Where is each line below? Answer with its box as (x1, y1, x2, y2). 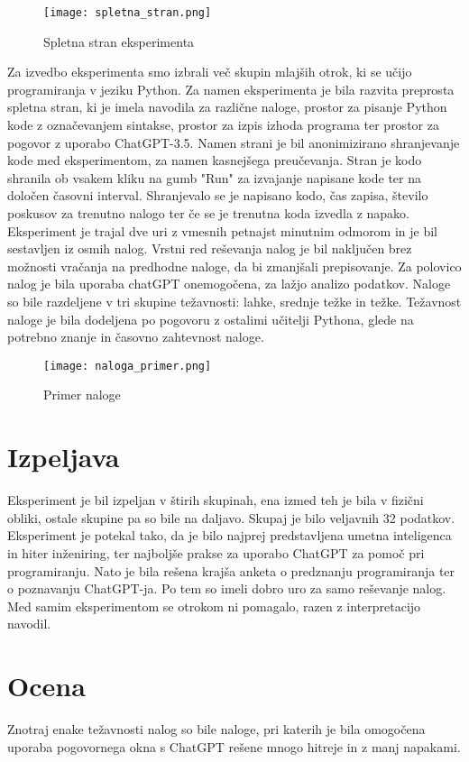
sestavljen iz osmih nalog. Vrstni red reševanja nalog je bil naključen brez (7, 239, 412, 258)
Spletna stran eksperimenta (43, 32, 195, 50)
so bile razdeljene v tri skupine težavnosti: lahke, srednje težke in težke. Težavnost (7, 291, 462, 310)
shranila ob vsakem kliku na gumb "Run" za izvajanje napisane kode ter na (7, 168, 421, 187)
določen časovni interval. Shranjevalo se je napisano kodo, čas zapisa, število (7, 186, 428, 205)
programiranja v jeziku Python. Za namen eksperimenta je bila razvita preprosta (7, 79, 455, 98)
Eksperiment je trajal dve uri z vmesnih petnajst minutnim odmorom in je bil (7, 221, 438, 240)
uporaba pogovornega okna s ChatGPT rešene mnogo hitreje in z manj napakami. (7, 737, 461, 756)
